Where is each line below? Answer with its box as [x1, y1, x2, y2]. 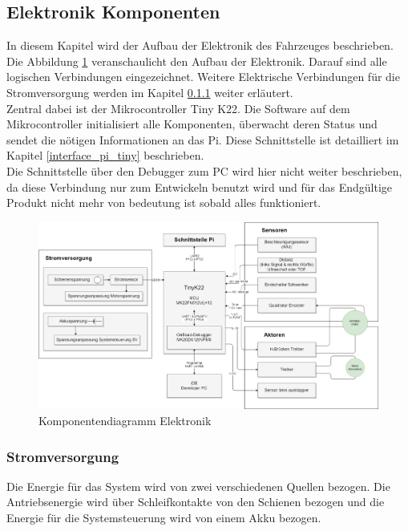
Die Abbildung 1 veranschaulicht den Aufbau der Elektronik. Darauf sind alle [6, 52, 387, 69]
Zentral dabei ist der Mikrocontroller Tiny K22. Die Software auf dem [6, 99, 350, 116]
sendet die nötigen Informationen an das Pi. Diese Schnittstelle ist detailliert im [6, 131, 399, 148]
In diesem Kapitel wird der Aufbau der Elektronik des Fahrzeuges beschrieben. [6, 37, 394, 54]
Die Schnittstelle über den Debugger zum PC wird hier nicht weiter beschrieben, [6, 162, 402, 179]
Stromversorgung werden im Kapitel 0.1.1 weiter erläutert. [6, 83, 293, 100]
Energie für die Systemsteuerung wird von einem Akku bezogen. [6, 509, 321, 526]
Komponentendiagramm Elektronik [38, 412, 212, 429]
